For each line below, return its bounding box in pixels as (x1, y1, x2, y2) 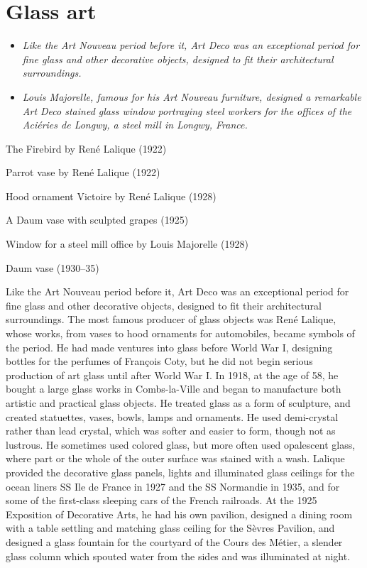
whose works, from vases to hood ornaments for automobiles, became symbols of (6, 326, 355, 341)
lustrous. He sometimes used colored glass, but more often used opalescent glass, (6, 437, 356, 452)
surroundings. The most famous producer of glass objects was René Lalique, (6, 312, 336, 327)
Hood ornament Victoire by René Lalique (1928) (6, 188, 217, 203)
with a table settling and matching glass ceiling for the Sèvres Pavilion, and (6, 520, 335, 535)
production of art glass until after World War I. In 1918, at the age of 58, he (6, 367, 339, 382)
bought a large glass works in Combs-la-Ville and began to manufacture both (6, 381, 341, 396)
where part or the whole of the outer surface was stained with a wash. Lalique (6, 451, 345, 466)
